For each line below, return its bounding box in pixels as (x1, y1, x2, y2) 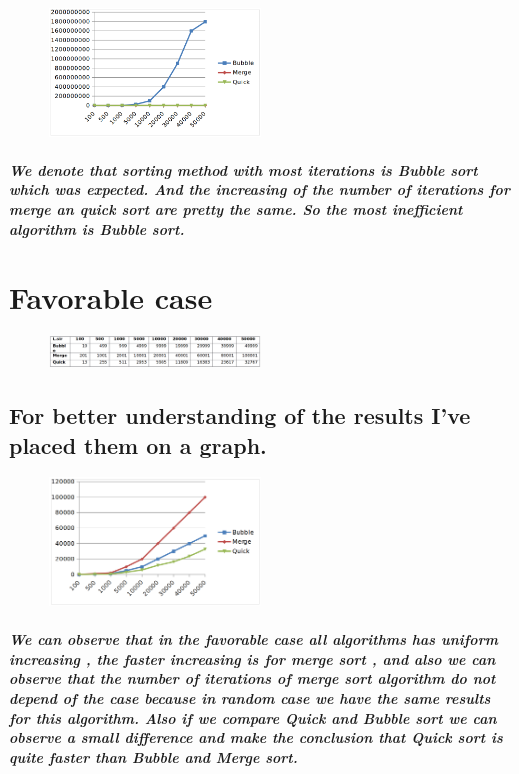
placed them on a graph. (9, 429, 267, 460)
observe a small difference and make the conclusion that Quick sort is (9, 727, 503, 748)
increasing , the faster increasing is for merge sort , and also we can (9, 648, 496, 669)
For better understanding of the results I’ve (9, 400, 471, 431)
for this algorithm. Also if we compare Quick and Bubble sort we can (9, 707, 497, 728)
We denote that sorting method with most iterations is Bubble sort (9, 159, 478, 180)
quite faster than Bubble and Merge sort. (9, 746, 298, 767)
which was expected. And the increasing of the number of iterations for (9, 179, 510, 200)
